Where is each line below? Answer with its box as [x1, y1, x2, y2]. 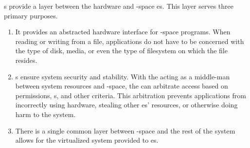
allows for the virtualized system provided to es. [15, 135, 159, 145]
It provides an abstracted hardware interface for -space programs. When [15, 27, 231, 37]
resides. [15, 55, 37, 65]
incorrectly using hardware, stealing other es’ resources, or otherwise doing [15, 100, 238, 110]
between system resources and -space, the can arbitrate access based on [15, 81, 228, 91]
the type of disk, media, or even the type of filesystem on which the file [15, 45, 228, 56]
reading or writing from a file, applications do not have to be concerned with [15, 36, 244, 46]
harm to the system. [15, 109, 76, 119]
